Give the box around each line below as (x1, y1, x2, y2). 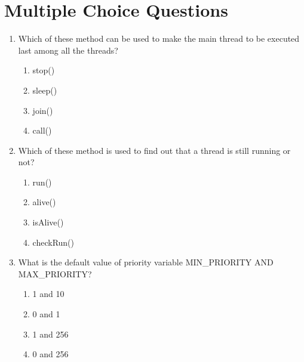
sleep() (32, 83, 57, 96)
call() (32, 124, 52, 137)
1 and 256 (32, 327, 69, 340)
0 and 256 (32, 348, 69, 360)
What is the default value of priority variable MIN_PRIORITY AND (18, 256, 274, 268)
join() (32, 104, 53, 116)
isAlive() (32, 216, 64, 228)
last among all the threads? (18, 44, 118, 56)
